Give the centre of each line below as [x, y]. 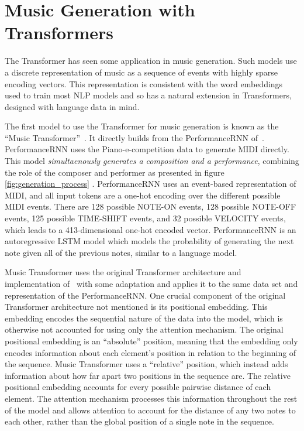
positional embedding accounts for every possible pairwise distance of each [138, 387]
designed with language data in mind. [72, 106]
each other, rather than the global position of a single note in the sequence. [139, 421]
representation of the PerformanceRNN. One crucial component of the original [145, 295]
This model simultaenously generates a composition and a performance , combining [152, 161]
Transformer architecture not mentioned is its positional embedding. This [136, 307]
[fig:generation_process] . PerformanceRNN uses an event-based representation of [151, 184]
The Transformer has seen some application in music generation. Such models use [151, 61]
